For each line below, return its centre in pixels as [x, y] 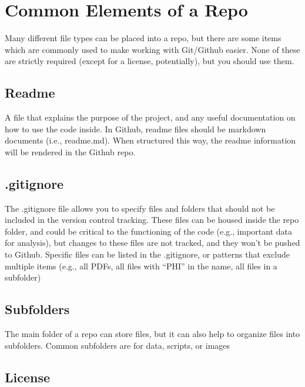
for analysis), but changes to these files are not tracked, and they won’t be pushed [152, 243]
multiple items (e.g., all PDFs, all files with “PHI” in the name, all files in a [141, 266]
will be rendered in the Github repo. [70, 151]
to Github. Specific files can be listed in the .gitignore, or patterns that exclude [148, 254]
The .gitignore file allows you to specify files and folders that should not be [140, 208]
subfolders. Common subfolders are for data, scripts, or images [118, 345]
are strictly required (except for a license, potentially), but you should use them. [150, 61]
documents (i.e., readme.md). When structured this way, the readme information [150, 140]
